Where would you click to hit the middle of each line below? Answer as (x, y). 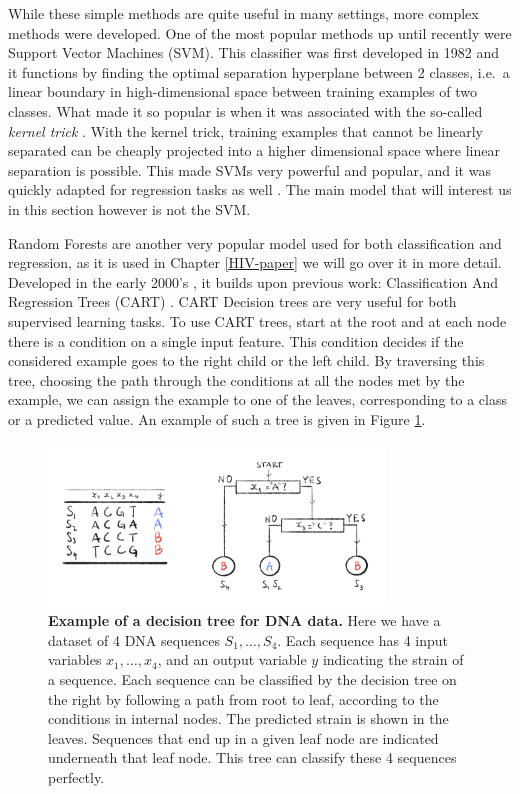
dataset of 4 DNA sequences (134, 639)
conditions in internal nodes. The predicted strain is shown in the (248, 718)
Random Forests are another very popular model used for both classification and (255, 242)
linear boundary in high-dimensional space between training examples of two (242, 91)
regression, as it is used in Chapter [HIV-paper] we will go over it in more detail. (255, 262)
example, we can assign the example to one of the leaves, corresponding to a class (258, 399)
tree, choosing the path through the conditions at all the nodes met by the (236, 379)
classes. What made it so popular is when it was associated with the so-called (245, 110)
